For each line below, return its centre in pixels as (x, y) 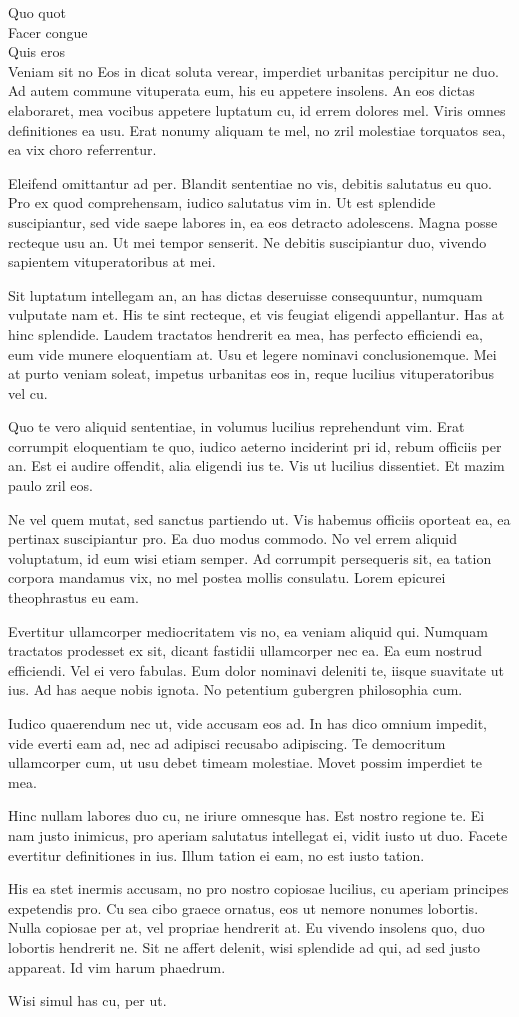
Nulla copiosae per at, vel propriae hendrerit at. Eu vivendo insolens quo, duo (246, 927)
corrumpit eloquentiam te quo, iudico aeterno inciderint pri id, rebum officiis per (255, 445)
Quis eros (36, 51)
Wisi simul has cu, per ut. (87, 1000)
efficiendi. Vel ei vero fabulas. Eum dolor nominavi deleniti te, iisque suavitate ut (256, 669)
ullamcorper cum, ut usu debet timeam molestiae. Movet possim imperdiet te (245, 762)
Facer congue (48, 31)
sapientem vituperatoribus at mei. (112, 261)
